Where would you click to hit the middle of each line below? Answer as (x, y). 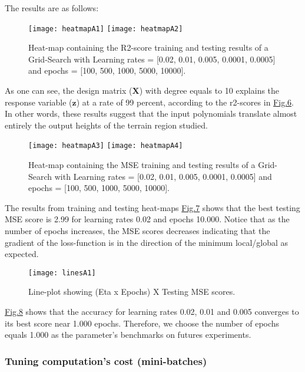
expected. (22, 254)
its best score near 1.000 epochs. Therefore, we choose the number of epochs (142, 323)
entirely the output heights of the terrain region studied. (106, 125)
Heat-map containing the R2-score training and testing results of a (148, 47)
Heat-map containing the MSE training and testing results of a (142, 165)
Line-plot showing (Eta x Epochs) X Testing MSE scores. (132, 292)
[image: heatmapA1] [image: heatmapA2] (106, 29)
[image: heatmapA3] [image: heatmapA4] (106, 146)
